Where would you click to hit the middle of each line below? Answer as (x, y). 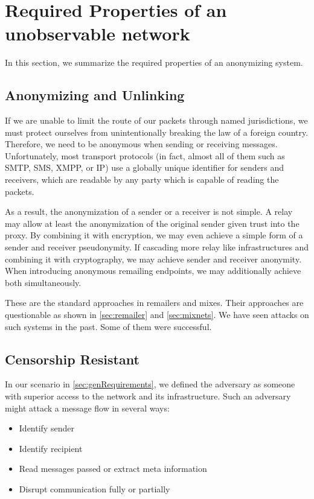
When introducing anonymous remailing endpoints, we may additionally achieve (153, 271)
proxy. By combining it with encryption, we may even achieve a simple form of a (154, 235)
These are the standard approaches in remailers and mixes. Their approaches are (154, 303)
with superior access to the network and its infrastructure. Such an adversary (148, 396)
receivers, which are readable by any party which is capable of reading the (142, 180)
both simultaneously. (43, 282)
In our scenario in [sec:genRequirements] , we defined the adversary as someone (150, 384)
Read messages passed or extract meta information (113, 469)
